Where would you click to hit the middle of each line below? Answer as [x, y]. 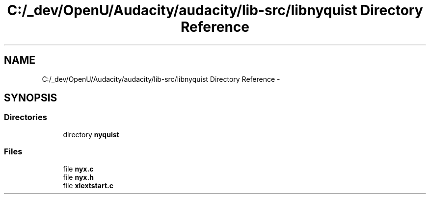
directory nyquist [91, 134]
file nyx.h [78, 177]
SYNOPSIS [31, 98]
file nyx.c [78, 169]
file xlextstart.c [88, 185]
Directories [26, 117]
